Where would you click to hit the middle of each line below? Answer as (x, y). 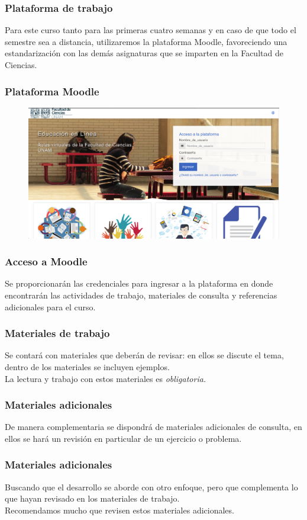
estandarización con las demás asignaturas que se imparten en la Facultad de (144, 53)
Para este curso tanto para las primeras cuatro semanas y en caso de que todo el (151, 30)
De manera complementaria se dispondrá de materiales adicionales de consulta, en (153, 427)
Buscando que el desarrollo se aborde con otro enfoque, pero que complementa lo (151, 487)
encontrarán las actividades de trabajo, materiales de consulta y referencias (141, 295)
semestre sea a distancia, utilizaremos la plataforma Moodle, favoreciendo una (146, 41)
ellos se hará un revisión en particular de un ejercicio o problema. (123, 438)
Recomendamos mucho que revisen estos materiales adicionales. (119, 510)
